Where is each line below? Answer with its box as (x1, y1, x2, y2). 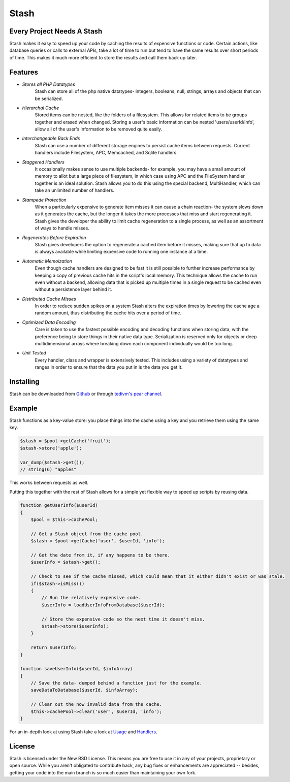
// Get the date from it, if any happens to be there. (30, 552, 170, 558)
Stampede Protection (22, 197, 67, 203)
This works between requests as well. (9, 479, 89, 485)
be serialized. (35, 95, 63, 102)
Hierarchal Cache (22, 105, 59, 111)
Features (9, 68, 38, 76)
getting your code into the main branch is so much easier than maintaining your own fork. (9, 769, 197, 775)
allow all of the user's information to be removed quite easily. (35, 126, 163, 132)
